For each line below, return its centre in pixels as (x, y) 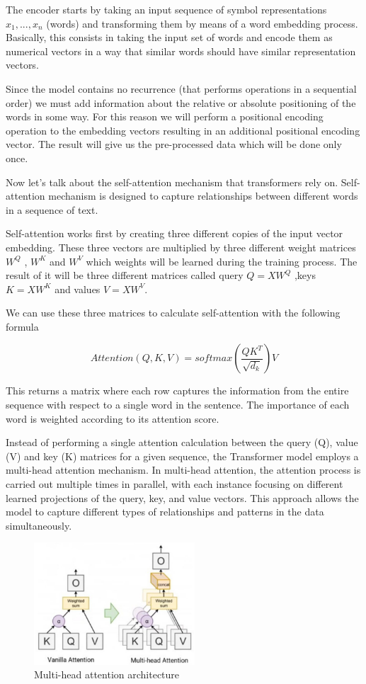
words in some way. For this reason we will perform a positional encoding (165, 116)
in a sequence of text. (52, 209)
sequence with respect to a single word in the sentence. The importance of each (178, 405)
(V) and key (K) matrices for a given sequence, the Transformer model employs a (182, 456)
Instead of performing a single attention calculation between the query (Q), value (182, 442)
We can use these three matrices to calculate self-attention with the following (173, 313)
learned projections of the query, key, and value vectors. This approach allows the (182, 497)
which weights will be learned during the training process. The (222, 261)
